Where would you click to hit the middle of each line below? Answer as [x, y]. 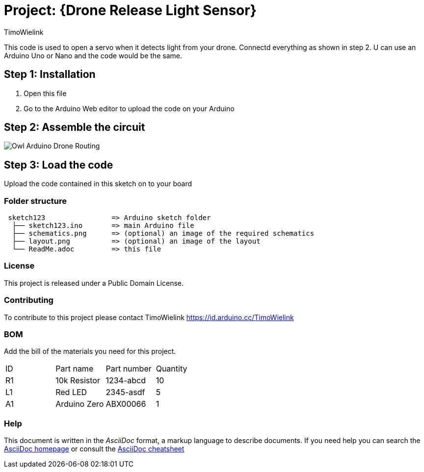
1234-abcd [126, 381]
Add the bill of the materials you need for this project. [90, 351]
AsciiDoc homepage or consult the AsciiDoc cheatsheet [94, 449]
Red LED [71, 392]
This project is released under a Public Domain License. [94, 283]
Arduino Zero [80, 404]
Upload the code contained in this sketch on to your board [98, 184]
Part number [129, 369]
